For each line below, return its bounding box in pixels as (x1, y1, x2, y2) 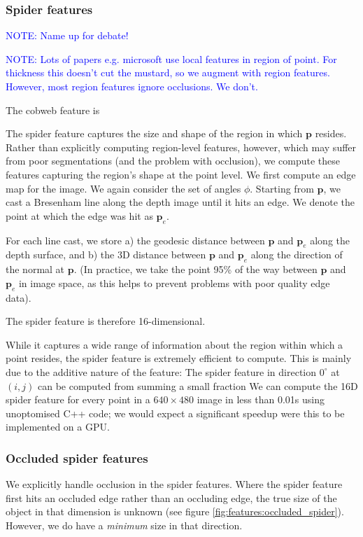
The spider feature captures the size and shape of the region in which (6, 126, 303, 141)
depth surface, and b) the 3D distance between (6, 247, 206, 262)
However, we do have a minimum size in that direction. (6, 517, 243, 532)
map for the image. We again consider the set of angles (6, 181, 241, 195)
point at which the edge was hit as (6, 208, 153, 223)
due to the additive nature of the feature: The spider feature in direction (6, 364, 317, 379)
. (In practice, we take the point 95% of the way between (73, 262, 318, 277)
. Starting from (250, 181, 314, 195)
